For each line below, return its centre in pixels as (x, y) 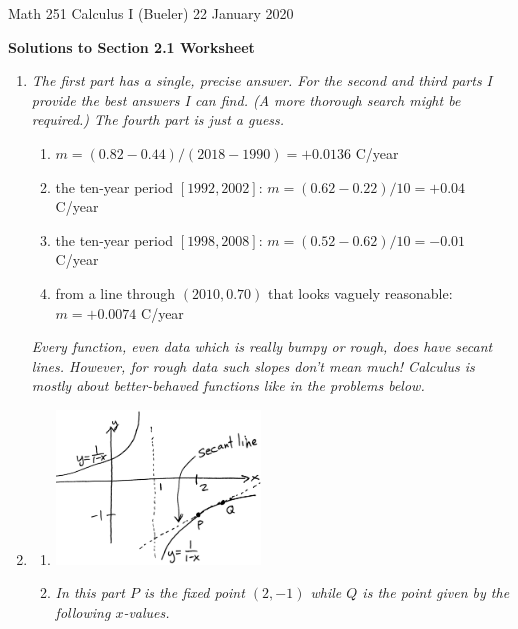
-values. (146, 611)
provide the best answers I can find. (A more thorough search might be (246, 99)
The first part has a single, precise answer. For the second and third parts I (262, 80)
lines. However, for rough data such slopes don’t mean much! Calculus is (253, 365)
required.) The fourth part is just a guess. (158, 119)
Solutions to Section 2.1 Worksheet (131, 46)
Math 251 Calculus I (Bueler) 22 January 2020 (151, 13)
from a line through (115, 292)
